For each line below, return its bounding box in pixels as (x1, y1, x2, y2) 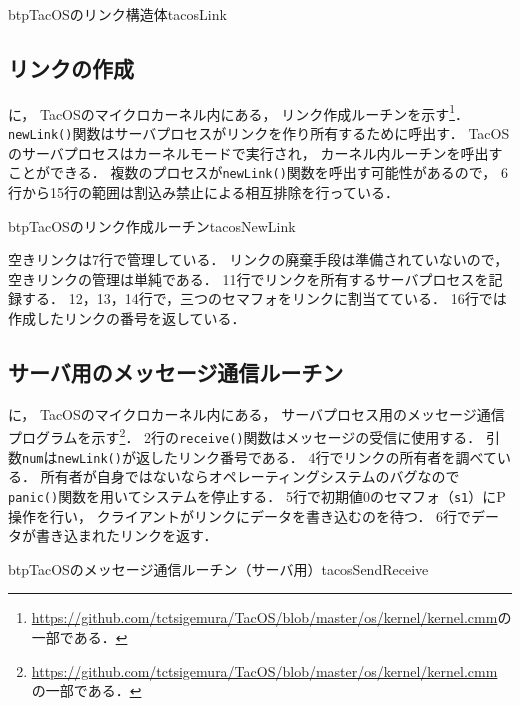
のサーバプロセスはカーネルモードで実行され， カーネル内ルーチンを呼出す (8, 142, 503, 163)
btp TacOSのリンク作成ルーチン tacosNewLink (8, 215, 296, 236)
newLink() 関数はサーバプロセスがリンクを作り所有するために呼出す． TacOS (8, 123, 510, 144)
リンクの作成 (8, 52, 134, 83)
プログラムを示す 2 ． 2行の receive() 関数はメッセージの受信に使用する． (8, 424, 482, 447)
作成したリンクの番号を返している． (8, 307, 246, 328)
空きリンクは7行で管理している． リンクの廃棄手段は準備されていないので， (8, 249, 509, 270)
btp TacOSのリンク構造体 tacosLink (8, 4, 227, 24)
